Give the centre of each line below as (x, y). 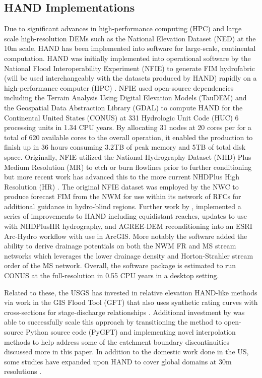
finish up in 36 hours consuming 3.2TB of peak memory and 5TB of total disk (125, 147)
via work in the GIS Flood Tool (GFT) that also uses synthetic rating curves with (131, 302)
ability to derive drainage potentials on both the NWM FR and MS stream (120, 246)
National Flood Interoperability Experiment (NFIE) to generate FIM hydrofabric (129, 68)
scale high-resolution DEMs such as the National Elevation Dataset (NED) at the (130, 38)
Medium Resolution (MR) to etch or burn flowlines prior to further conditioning (128, 167)
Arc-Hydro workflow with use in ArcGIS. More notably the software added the (126, 236)
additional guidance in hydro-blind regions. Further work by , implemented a (123, 206)
